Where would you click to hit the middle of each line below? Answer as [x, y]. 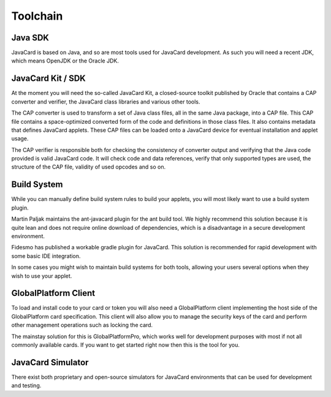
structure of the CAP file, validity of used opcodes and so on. [88, 167]
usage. [20, 138]
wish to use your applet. [42, 276]
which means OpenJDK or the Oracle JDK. [65, 61]
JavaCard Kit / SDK [48, 79]
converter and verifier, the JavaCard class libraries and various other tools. [106, 102]
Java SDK [30, 38]
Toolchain [37, 16]
